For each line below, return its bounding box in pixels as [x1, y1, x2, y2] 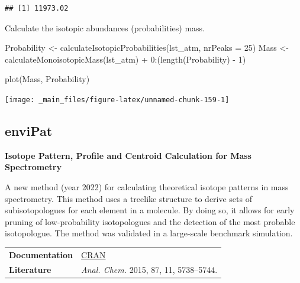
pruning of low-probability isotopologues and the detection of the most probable [5, 215, 295, 227]
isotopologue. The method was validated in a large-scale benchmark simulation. [5, 227, 293, 239]
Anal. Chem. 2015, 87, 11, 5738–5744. [81, 263, 218, 275]
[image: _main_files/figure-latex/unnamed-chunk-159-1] [5, 95, 230, 104]
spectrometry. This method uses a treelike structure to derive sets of [5, 192, 252, 204]
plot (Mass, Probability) [5, 73, 90, 85]
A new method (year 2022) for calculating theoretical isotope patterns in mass [5, 181, 289, 193]
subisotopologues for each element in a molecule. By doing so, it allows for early [5, 204, 295, 216]
